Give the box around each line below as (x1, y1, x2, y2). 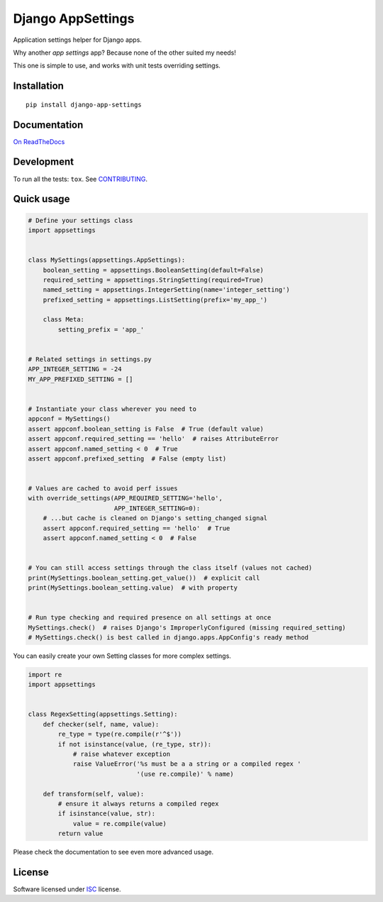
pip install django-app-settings (26, 100, 142, 109)
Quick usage (13, 193, 70, 205)
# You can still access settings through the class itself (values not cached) (28, 564, 313, 572)
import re (28, 671, 62, 678)
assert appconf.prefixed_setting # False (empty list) (28, 454, 227, 463)
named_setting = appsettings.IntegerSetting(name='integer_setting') (43, 286, 290, 294)
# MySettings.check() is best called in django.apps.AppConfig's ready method (28, 633, 309, 642)
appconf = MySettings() (28, 415, 111, 423)
